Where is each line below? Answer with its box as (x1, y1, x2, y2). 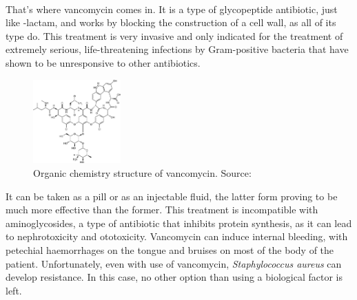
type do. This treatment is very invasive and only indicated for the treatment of (6, 28, 343, 43)
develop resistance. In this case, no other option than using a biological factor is (6, 270, 343, 284)
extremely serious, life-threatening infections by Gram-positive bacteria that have (6, 42, 349, 56)
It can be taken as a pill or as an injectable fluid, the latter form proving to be (6, 189, 338, 203)
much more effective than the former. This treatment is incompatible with (6, 202, 318, 217)
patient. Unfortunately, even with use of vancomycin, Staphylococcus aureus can (6, 256, 342, 270)
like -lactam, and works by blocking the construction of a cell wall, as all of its (6, 15, 336, 30)
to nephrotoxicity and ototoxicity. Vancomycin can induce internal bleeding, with (6, 229, 348, 244)
